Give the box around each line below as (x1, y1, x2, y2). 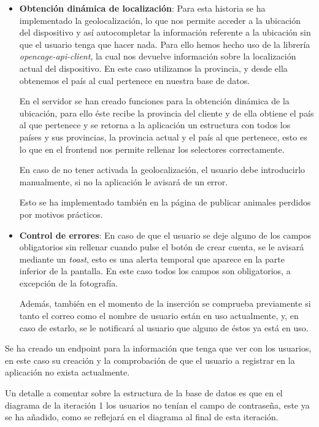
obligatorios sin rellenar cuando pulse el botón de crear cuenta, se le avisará (19, 240, 304, 253)
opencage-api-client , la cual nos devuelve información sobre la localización (19, 50, 296, 63)
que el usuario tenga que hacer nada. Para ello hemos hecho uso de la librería (19, 37, 310, 50)
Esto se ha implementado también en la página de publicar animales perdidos (19, 196, 311, 209)
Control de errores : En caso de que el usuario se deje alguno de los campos (19, 228, 312, 241)
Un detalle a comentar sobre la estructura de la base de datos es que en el (5, 387, 283, 399)
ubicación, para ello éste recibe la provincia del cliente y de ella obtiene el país (19, 106, 314, 119)
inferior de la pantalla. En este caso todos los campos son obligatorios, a (19, 264, 291, 277)
